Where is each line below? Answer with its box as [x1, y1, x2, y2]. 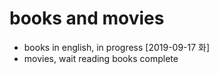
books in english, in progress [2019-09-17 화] [23, 41, 211, 53]
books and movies [9, 7, 165, 30]
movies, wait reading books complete [23, 52, 179, 64]
